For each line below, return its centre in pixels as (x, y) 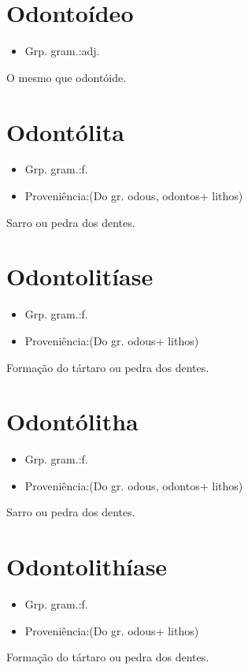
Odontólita (65, 131)
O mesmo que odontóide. (67, 77)
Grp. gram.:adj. (62, 51)
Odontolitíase (80, 276)
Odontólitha (72, 421)
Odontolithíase (87, 566)
